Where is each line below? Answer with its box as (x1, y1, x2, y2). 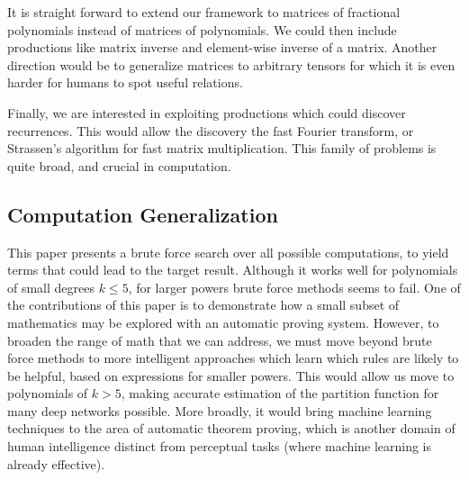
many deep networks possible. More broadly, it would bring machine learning (7, 401, 432, 420)
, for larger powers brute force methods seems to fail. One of (128, 277, 461, 296)
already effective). (7, 454, 105, 473)
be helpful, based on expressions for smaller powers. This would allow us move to (7, 366, 455, 385)
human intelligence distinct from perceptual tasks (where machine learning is (7, 437, 432, 456)
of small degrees (7, 277, 95, 296)
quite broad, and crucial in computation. (7, 156, 231, 175)
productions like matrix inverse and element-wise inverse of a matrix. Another (7, 38, 437, 57)
